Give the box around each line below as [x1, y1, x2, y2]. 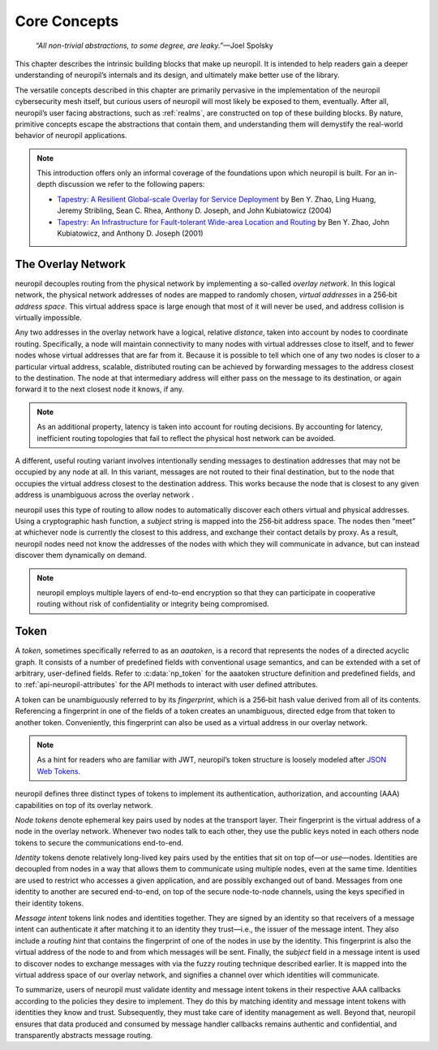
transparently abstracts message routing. [15, 1030, 153, 1039]
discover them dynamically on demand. [15, 551, 147, 560]
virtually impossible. [15, 313, 83, 322]
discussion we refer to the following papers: [58, 179, 205, 189]
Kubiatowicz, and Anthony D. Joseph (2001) [57, 228, 204, 239]
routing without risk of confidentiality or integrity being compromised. [36, 599, 269, 609]
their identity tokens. [15, 898, 84, 908]
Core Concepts [15, 12, 119, 30]
